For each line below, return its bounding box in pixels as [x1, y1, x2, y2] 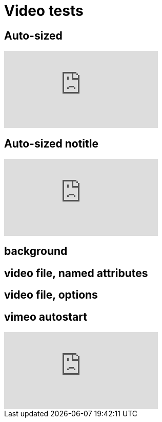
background [4, 245, 68, 258]
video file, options [4, 288, 98, 302]
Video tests [4, 2, 84, 20]
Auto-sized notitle [4, 137, 98, 150]
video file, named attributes [4, 266, 148, 280]
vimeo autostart [4, 310, 87, 323]
